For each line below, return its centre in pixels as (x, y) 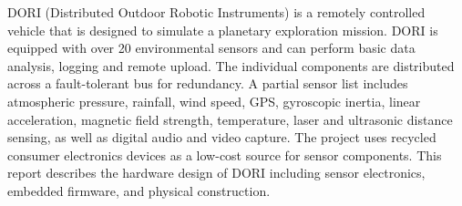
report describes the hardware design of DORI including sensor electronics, (216, 173)
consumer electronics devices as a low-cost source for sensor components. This (225, 154)
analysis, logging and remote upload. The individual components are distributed (231, 65)
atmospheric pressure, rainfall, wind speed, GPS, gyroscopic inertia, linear (214, 101)
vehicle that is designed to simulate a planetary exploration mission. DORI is (223, 30)
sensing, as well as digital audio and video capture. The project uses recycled (222, 137)
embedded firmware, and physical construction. (139, 190)
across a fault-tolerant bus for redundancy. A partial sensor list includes (208, 83)
